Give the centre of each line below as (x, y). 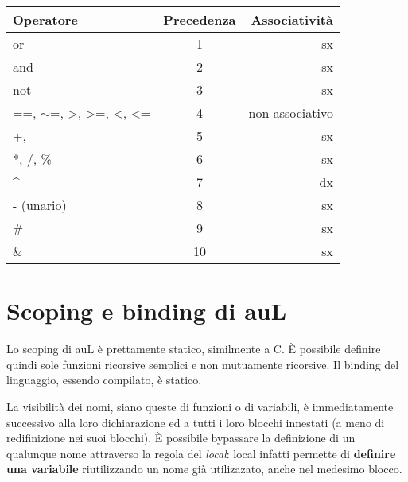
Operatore (45, 19)
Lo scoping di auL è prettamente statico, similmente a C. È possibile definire (194, 349)
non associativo (291, 113)
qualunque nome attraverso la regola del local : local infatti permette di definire (201, 453)
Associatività (292, 19)
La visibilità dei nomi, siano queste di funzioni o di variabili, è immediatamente (200, 406)
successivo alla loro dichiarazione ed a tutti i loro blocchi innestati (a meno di (196, 422)
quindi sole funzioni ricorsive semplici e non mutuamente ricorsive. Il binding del (203, 364)
